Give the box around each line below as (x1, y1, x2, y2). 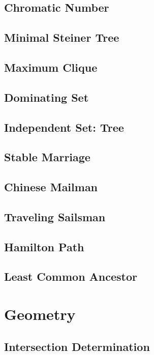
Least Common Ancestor (4, 269, 138, 284)
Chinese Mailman (4, 179, 98, 195)
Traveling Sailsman (4, 209, 106, 224)
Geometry (4, 304, 76, 324)
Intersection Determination (4, 338, 150, 354)
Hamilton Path (4, 239, 84, 254)
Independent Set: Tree (4, 119, 124, 135)
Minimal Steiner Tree (4, 29, 119, 45)
